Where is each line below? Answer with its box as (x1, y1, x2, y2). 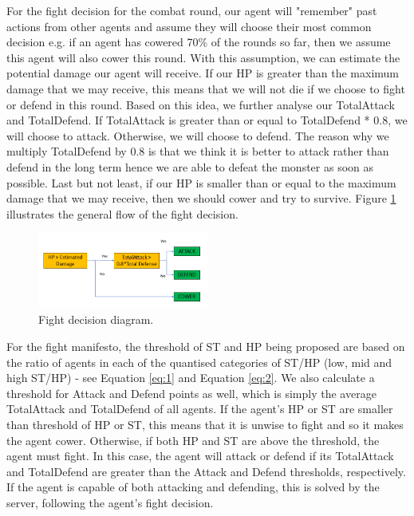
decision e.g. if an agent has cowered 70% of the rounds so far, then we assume (6, 33, 391, 50)
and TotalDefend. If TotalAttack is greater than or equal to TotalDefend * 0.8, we (6, 112, 408, 128)
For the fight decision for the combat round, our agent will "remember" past (6, 2, 377, 18)
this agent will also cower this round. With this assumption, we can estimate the (6, 49, 400, 65)
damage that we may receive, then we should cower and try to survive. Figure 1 (6, 190, 396, 207)
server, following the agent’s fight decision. (6, 494, 214, 510)
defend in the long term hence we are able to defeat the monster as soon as (6, 158, 374, 175)
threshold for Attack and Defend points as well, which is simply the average (6, 384, 377, 401)
